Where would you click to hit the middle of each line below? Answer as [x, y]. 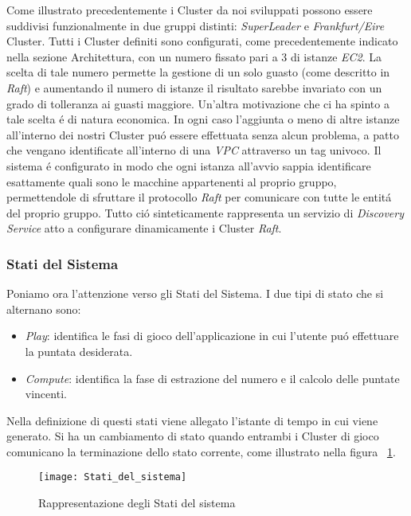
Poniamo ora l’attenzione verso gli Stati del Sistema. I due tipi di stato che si [195, 293]
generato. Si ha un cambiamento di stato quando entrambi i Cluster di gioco [193, 436]
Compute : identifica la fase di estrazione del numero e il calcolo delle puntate [212, 378]
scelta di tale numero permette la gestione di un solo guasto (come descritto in [198, 72]
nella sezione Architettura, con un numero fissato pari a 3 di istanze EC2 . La [194, 56]
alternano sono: [44, 309]
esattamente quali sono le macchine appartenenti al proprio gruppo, [172, 181]
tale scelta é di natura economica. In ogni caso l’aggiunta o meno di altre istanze [203, 119]
